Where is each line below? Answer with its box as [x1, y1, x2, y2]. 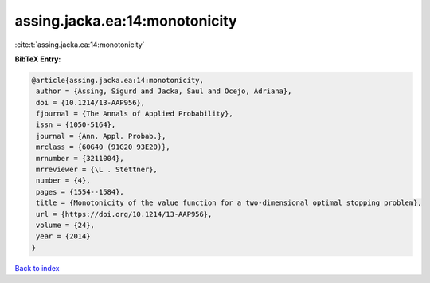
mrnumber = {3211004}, [36, 154, 125, 163]
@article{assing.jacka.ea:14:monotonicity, [31, 76, 205, 85]
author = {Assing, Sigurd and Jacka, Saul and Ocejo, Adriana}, [36, 87, 292, 96]
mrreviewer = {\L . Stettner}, [36, 165, 158, 175]
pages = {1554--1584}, [36, 187, 125, 196]
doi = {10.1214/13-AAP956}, [36, 98, 146, 107]
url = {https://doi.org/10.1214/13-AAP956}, [36, 210, 213, 218]
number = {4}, [36, 176, 91, 185]
